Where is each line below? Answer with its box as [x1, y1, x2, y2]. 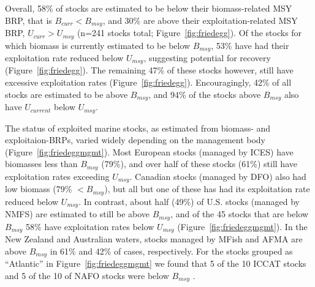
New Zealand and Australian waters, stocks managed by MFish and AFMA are [5, 233, 303, 245]
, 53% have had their [211, 39, 289, 51]
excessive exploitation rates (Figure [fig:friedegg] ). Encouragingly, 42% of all [5, 76, 292, 88]
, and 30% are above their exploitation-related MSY [102, 13, 298, 26]
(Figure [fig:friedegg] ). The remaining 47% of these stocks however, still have [5, 64, 294, 76]
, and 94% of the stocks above [148, 88, 261, 100]
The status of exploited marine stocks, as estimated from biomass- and [5, 121, 271, 134]
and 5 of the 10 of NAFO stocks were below [5, 269, 169, 281]
